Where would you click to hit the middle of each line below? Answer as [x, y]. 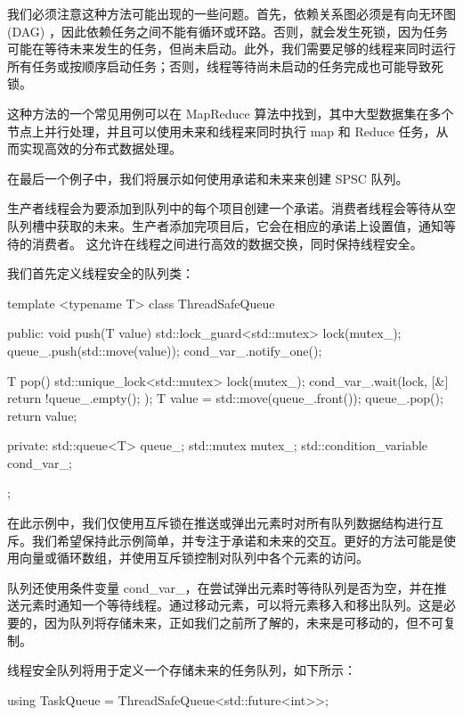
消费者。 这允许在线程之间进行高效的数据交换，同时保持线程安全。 [227, 243]
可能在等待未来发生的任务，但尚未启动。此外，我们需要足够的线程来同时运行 [231, 49]
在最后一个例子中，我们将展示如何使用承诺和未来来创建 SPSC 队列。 [208, 178]
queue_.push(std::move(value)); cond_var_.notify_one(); [165, 350]
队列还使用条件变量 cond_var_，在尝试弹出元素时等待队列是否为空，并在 [221, 587]
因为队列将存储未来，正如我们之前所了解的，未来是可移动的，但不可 [244, 623]
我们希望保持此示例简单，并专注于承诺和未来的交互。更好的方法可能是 [237, 540]
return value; [42, 415]
